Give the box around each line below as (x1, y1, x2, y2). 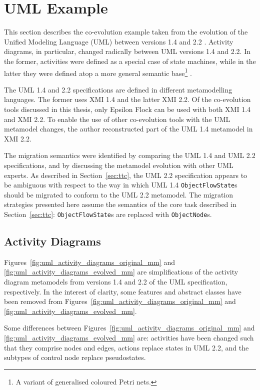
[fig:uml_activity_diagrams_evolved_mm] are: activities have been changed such (4, 332, 254, 342)
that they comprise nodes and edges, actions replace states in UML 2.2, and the (4, 342, 249, 352)
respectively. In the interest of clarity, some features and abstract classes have (4, 286, 241, 296)
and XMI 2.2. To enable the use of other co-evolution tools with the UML (4, 113, 230, 124)
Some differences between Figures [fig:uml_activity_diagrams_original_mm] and (4, 322, 255, 333)
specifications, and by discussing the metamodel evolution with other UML (4, 159, 233, 170)
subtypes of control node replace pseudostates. (4, 352, 146, 362)
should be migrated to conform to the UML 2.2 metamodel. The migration (4, 189, 233, 199)
